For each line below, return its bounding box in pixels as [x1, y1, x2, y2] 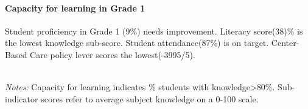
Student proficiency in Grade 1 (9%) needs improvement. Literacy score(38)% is [5, 24, 303, 37]
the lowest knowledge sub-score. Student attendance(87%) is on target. [5, 36, 269, 49]
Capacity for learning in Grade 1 [5, 1, 145, 14]
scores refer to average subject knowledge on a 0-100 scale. [41, 92, 259, 105]
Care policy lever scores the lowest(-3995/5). [30, 48, 195, 61]
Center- [271, 36, 299, 49]
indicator [5, 92, 38, 105]
